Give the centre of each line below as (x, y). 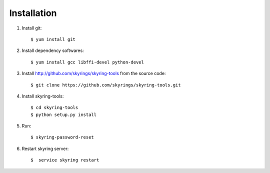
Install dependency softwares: (53, 50)
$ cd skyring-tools (54, 108)
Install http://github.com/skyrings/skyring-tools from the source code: (94, 73)
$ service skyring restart (65, 160)
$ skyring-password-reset (62, 137)
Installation (33, 13)
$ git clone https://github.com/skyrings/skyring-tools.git (106, 85)
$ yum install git (53, 39)
